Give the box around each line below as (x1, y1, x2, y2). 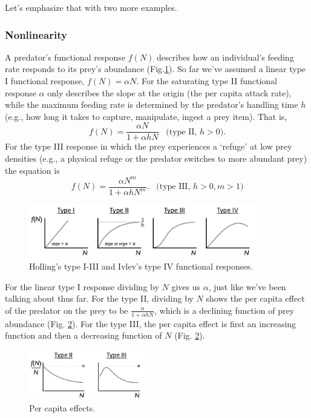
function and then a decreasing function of (5, 329, 162, 342)
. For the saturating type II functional (136, 75, 277, 87)
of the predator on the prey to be (5, 304, 128, 316)
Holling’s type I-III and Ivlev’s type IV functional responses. (29, 260, 253, 273)
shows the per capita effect (206, 292, 305, 305)
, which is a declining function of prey (154, 304, 295, 316)
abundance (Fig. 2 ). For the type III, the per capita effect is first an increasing (5, 317, 296, 330)
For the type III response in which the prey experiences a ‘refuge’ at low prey (5, 140, 292, 153)
